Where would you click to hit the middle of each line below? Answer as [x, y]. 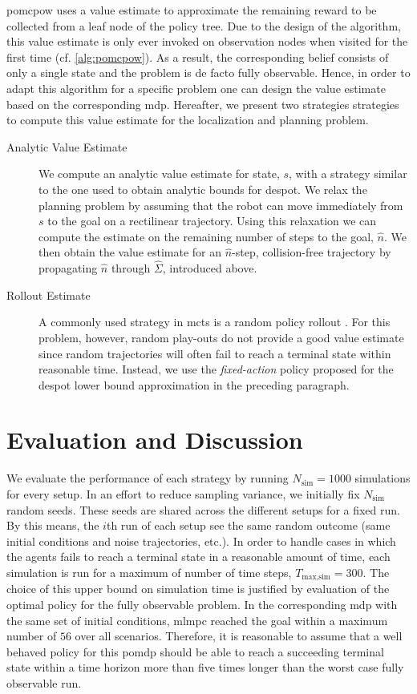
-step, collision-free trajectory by [312, 252]
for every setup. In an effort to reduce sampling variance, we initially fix [183, 494]
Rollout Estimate [49, 295]
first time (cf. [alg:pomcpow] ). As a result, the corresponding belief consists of [198, 56]
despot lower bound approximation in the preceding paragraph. [194, 384]
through [131, 268]
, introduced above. [210, 268]
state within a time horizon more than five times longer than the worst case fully [205, 667]
